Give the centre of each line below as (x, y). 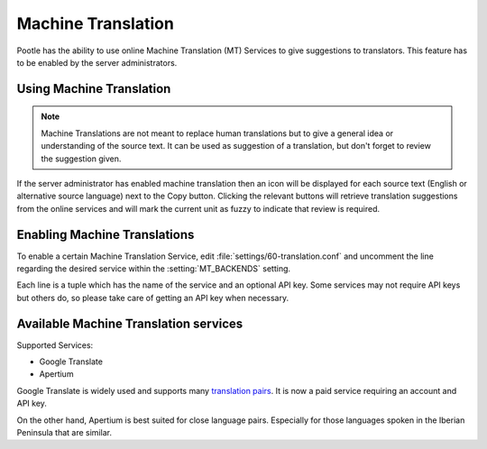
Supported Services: (55, 345)
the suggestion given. (81, 159)
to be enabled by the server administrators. (97, 62)
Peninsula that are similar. (64, 433)
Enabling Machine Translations (106, 234)
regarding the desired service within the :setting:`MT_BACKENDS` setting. (154, 268)
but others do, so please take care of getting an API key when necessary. (152, 298)
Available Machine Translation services (130, 323)
